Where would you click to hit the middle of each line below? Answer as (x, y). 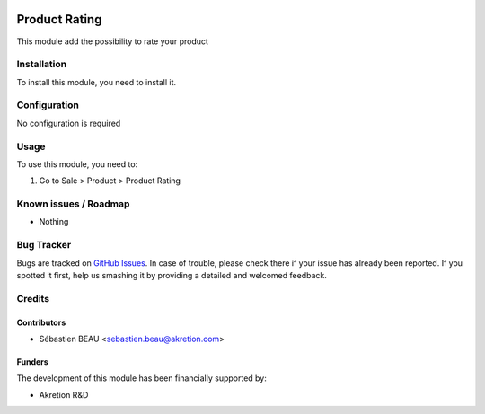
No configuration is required (69, 123)
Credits (33, 298)
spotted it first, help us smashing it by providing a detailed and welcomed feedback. (172, 275)
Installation (42, 65)
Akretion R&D (64, 394)
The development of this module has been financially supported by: (141, 378)
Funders (32, 361)
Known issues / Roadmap (73, 204)
